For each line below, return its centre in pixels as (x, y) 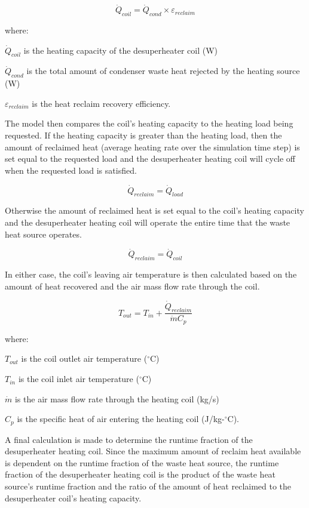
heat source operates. (43, 234)
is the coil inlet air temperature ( (79, 379)
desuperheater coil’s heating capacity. (73, 498)
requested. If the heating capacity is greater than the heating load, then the (143, 135)
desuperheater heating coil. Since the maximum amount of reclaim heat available (153, 451)
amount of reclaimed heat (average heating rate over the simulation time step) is (152, 147)
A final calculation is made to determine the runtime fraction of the (129, 439)
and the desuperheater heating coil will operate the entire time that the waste (148, 222)
